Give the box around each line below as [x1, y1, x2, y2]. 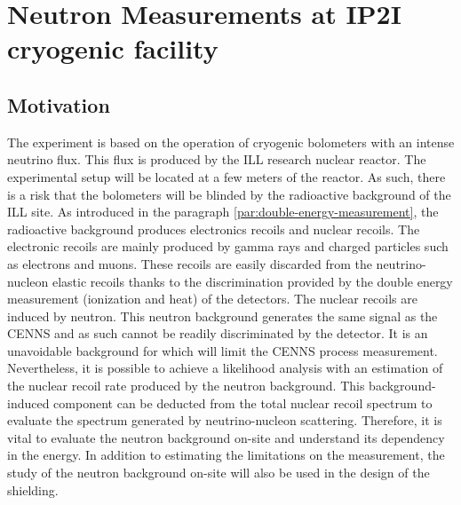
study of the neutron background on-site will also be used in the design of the [7, 463, 430, 482]
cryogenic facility [7, 30, 219, 67]
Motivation [7, 91, 110, 118]
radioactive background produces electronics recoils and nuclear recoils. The [7, 219, 420, 238]
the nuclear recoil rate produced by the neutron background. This [7, 376, 365, 395]
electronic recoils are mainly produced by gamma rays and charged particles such [7, 237, 449, 256]
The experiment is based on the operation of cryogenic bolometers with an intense [7, 132, 455, 151]
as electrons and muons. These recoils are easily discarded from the [7, 254, 372, 272]
